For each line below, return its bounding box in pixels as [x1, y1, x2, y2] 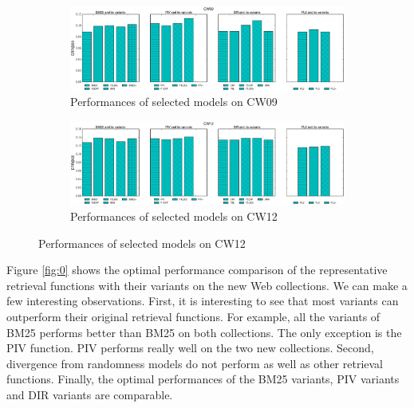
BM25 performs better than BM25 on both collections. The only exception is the [6, 324, 402, 340]
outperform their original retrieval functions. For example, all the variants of [6, 308, 380, 324]
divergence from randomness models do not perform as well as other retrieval [6, 355, 383, 371]
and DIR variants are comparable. [6, 386, 173, 402]
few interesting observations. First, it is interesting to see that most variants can [6, 292, 399, 309]
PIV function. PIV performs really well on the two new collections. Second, [6, 339, 374, 356]
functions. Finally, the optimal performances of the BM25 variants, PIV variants [6, 371, 400, 387]
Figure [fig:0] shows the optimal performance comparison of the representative [6, 261, 388, 278]
